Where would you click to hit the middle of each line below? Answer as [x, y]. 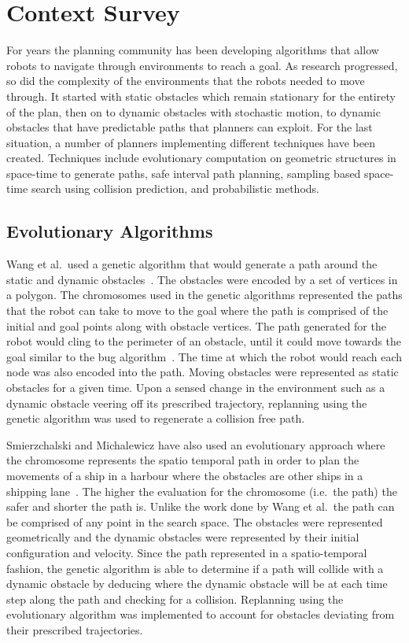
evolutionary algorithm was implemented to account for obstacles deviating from [201, 614]
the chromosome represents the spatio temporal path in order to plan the [183, 460]
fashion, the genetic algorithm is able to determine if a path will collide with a [195, 568]
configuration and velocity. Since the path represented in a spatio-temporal [187, 552]
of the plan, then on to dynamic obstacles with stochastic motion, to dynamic [193, 111]
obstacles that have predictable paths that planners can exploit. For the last [190, 127]
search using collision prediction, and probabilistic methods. [175, 188]
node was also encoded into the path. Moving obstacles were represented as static [203, 372]
